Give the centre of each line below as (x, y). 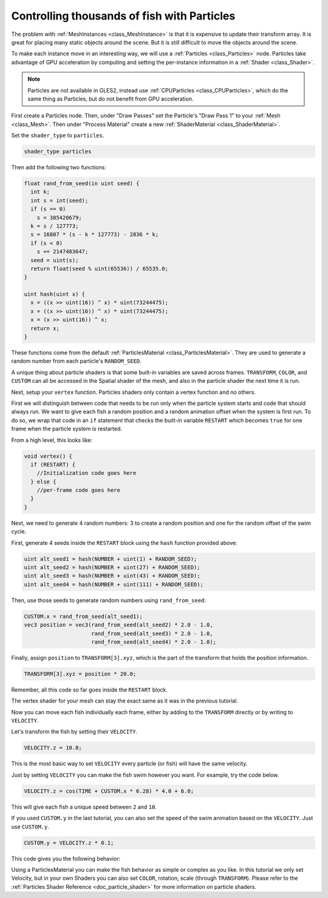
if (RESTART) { (53, 465)
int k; (40, 192)
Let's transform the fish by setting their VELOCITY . (74, 732)
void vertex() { (48, 456)
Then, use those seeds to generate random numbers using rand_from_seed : (109, 600)
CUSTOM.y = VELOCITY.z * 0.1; (69, 843)
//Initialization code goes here (87, 473)
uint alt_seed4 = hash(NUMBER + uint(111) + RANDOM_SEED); (114, 584)
